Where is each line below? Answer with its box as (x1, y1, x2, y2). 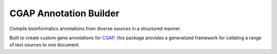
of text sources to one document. (9, 42, 80, 48)
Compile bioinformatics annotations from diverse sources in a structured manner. (9, 25, 182, 32)
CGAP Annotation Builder (9, 8, 120, 19)
